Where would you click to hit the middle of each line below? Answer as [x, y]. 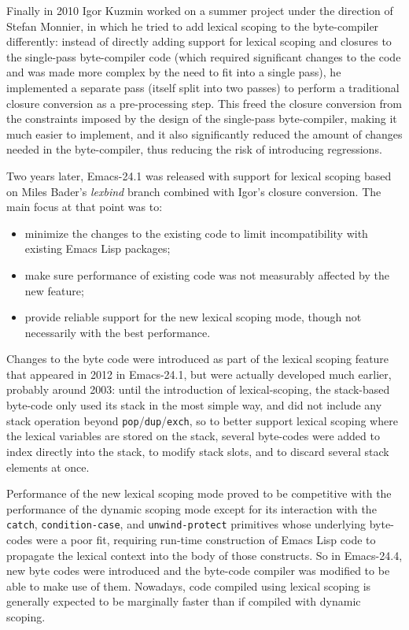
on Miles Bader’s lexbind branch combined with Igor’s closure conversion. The [194, 191]
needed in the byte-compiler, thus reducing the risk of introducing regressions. [194, 149]
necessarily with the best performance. [118, 332]
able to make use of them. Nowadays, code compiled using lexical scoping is [189, 586]
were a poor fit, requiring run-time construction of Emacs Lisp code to [206, 539]
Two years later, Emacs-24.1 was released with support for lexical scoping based [199, 175]
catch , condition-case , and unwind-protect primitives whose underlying [186, 524]
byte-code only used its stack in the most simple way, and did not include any [194, 405]
